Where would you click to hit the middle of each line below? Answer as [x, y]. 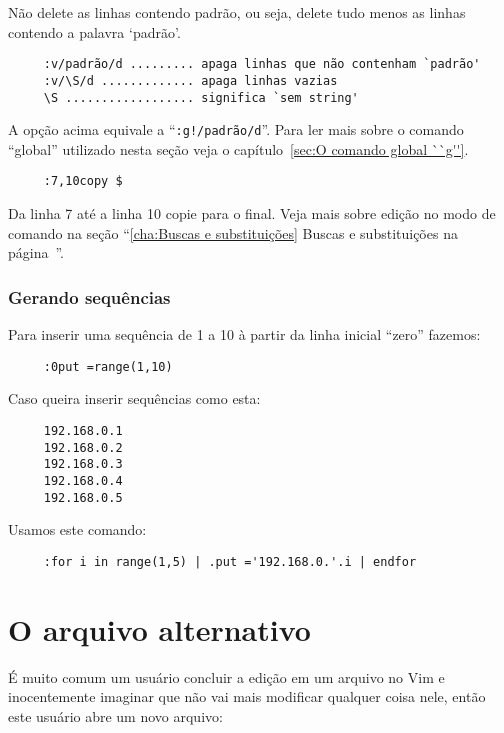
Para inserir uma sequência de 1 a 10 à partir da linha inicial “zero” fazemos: [244, 334]
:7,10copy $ [83, 181]
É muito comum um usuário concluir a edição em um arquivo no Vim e [226, 676]
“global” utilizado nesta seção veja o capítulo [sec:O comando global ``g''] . [238, 148]
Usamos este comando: [77, 529]
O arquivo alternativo [159, 628]
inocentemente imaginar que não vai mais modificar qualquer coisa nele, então [247, 696]
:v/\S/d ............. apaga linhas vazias [190, 80]
